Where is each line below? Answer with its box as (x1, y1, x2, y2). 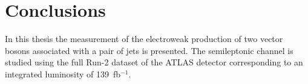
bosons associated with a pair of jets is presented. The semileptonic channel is (5, 44, 293, 56)
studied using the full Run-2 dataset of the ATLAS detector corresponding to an (5, 56, 303, 68)
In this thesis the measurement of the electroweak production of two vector (5, 32, 283, 45)
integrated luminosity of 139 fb (5, 67, 121, 80)
